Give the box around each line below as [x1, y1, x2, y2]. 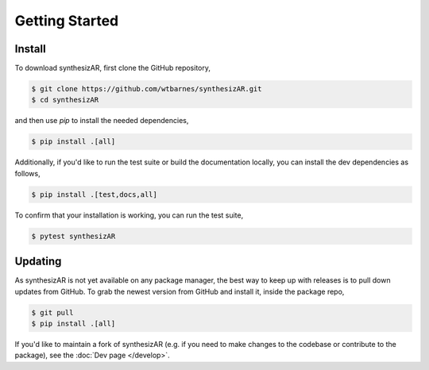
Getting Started [14, 12, 119, 29]
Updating [14, 255, 62, 268]
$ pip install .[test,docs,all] [31, 190, 158, 198]
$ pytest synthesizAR [31, 231, 116, 241]
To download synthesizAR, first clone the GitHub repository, [14, 64, 211, 73]
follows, [14, 168, 41, 178]
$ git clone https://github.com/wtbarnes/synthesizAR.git [31, 84, 262, 94]
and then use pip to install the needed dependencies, [14, 116, 189, 125]
